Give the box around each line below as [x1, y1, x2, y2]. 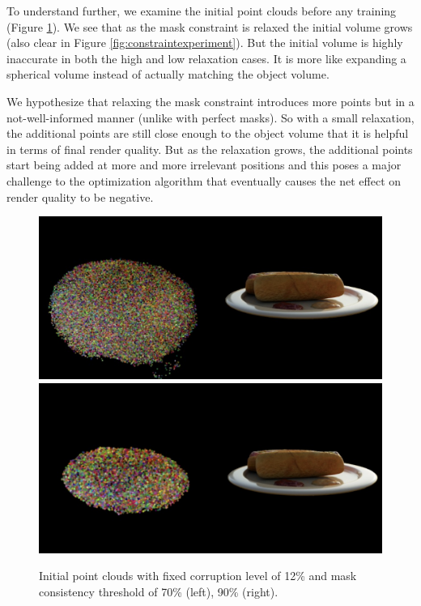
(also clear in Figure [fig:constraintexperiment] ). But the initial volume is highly [6, 34, 403, 51]
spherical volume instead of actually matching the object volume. [6, 66, 330, 83]
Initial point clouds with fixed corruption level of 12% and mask [39, 567, 357, 584]
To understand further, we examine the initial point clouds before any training [6, 2, 397, 19]
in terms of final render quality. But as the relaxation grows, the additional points [6, 140, 413, 157]
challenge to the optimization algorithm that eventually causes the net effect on [6, 172, 402, 189]
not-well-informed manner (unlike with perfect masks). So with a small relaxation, [6, 109, 415, 126]
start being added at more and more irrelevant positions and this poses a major [6, 156, 402, 173]
